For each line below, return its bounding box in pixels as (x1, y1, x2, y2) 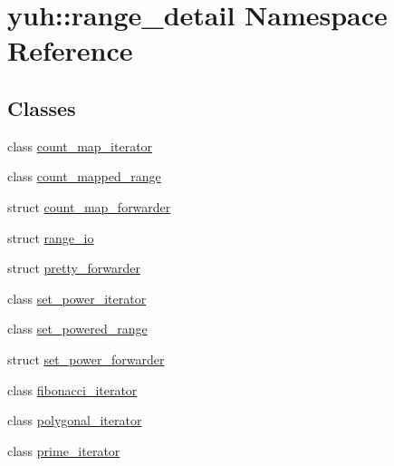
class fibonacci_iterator (7, 380, 138, 399)
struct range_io (7, 228, 94, 247)
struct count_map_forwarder (7, 197, 171, 216)
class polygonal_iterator (7, 411, 142, 430)
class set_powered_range (7, 319, 148, 338)
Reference (7, 32, 133, 69)
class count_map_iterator (7, 136, 153, 155)
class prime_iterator (7, 441, 120, 460)
